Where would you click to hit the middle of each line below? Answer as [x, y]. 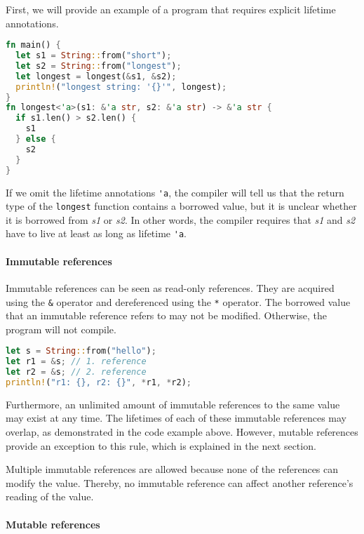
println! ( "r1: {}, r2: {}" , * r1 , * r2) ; [99, 382]
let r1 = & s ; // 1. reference [76, 362]
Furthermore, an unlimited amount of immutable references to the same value [173, 404]
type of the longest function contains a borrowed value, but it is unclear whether [181, 206]
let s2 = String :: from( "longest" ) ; [99, 66]
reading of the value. [50, 496]
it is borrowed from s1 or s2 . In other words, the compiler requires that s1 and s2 [181, 219]
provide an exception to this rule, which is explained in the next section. [161, 445]
